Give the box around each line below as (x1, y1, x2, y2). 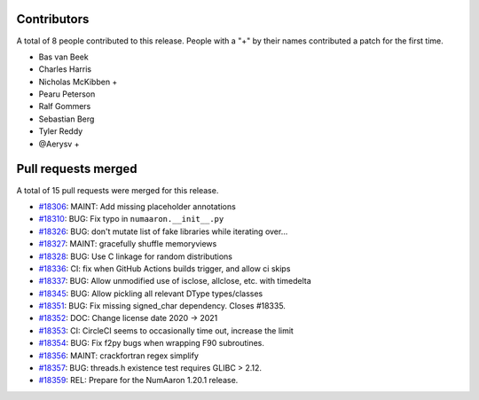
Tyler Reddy (38, 126, 83, 137)
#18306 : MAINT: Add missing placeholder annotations (38, 200, 237, 212)
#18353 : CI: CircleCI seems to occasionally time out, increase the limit (38, 325, 294, 336)
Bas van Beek (38, 51, 89, 62)
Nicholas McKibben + (38, 76, 118, 87)
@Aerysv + (38, 138, 80, 149)
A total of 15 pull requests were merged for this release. (16, 184, 219, 195)
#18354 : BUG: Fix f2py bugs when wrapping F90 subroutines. (38, 338, 265, 349)
